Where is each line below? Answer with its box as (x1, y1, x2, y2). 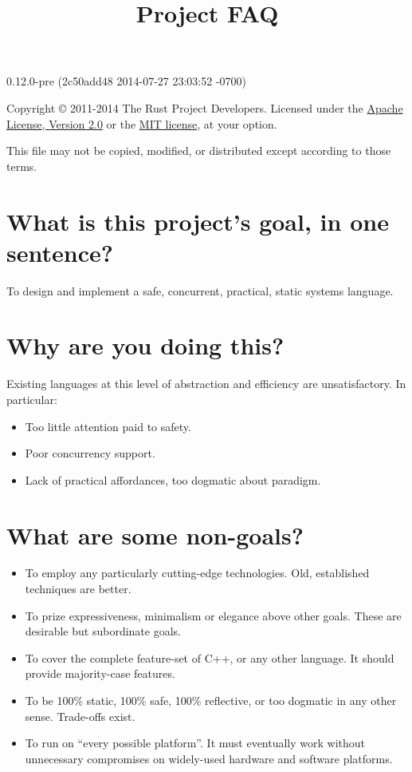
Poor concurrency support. (25, 445, 155, 461)
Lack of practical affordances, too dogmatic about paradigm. (25, 471, 321, 488)
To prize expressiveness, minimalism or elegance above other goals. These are (25, 607, 402, 624)
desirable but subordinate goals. (25, 623, 181, 639)
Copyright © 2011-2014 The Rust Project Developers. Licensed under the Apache (6, 99, 403, 116)
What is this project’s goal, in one (6, 204, 389, 237)
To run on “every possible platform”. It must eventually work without (25, 734, 366, 751)
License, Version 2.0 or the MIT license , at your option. (6, 115, 277, 132)
